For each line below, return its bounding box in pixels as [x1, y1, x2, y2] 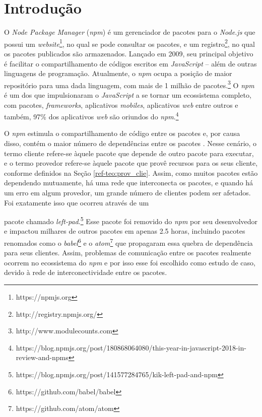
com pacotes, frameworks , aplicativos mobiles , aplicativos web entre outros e [4, 99, 238, 110]
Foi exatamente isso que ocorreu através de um [4, 197, 149, 207]
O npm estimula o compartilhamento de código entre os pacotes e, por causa [4, 128, 240, 138]
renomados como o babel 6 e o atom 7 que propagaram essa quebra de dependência [4, 236, 253, 248]
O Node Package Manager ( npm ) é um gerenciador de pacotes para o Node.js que [4, 27, 255, 37]
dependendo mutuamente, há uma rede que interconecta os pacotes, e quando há [4, 177, 253, 188]
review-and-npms [16, 352, 69, 363]
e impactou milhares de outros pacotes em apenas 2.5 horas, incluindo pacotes [4, 226, 245, 236]
